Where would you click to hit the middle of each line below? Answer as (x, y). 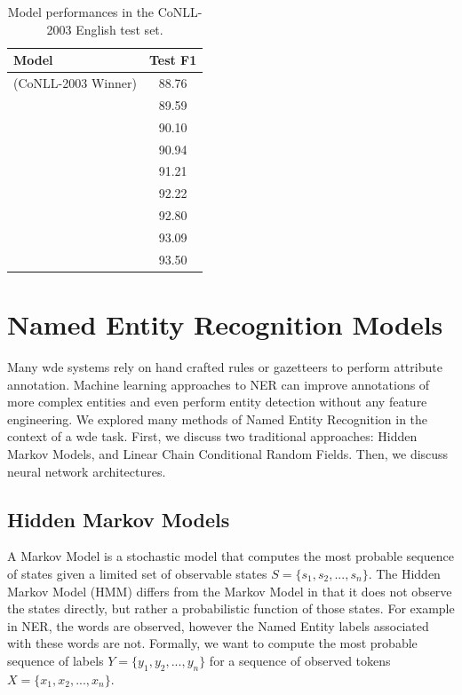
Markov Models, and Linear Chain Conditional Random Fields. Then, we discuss (228, 453)
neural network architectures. (87, 471)
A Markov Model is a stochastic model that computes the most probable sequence (231, 556)
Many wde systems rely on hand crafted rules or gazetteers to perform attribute (225, 367)
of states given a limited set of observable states (137, 573)
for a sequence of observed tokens (300, 660)
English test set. (119, 29)
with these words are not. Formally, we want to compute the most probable (212, 643)
